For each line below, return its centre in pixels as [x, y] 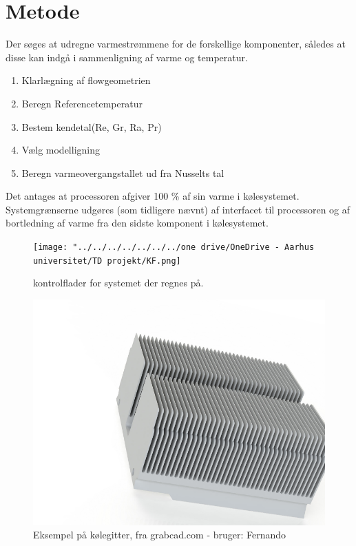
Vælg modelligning [61, 150]
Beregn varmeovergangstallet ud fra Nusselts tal [123, 172]
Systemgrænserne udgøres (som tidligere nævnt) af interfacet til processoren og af [178, 209]
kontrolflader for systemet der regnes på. [118, 283]
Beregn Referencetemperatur [82, 103]
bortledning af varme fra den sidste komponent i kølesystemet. [137, 223]
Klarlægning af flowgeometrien [86, 80]
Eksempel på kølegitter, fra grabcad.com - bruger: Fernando [160, 535]
